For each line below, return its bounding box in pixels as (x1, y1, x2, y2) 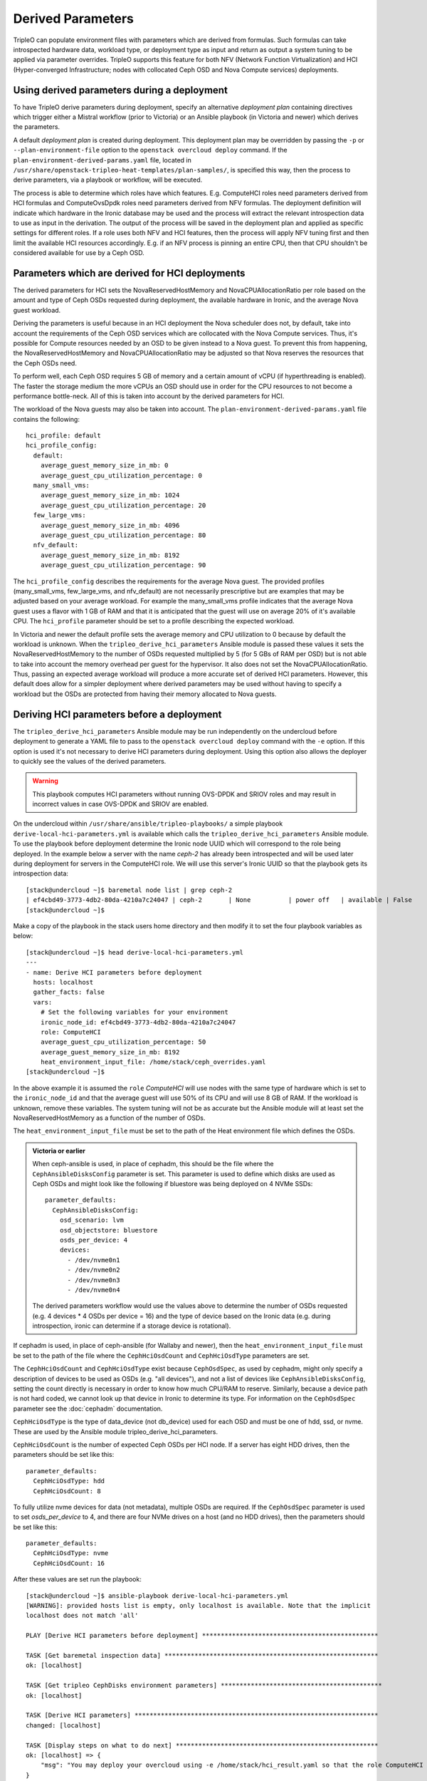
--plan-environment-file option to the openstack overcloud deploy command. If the (13, 146, 288, 155)
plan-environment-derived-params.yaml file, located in (13, 155, 192, 164)
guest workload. (13, 306, 61, 314)
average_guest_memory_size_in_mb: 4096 (40, 521, 180, 529)
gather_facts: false (33, 988, 105, 997)
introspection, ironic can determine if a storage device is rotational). (32, 1322, 231, 1330)
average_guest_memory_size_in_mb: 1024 (40, 492, 180, 499)
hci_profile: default (26, 432, 101, 440)
